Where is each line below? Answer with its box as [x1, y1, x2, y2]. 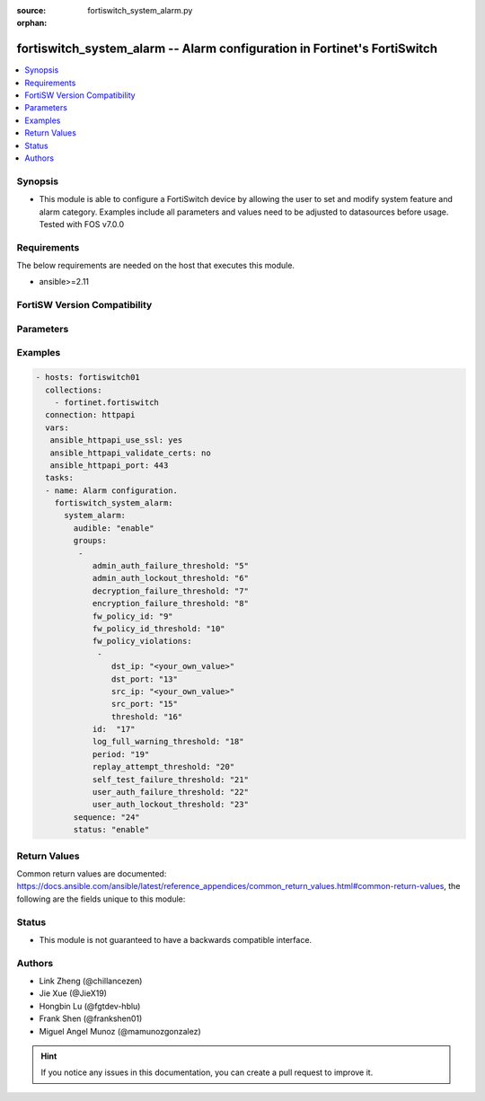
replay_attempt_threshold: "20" [92, 762, 235, 772]
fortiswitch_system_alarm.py [87, 5, 193, 15]
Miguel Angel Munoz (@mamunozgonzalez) [39, 1026, 201, 1036]
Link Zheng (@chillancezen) [39, 975, 143, 987]
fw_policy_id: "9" [92, 611, 174, 621]
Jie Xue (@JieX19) [39, 988, 108, 999]
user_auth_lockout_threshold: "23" [92, 799, 249, 810]
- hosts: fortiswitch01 [35, 373, 141, 383]
